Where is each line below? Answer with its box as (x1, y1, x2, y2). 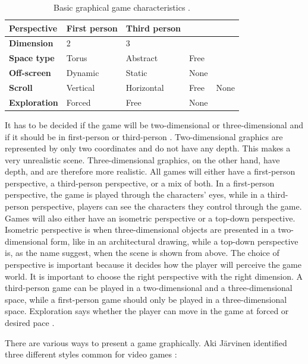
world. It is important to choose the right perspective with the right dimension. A (5, 270, 303, 282)
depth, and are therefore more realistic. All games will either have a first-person (5, 165, 296, 178)
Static (125, 67, 147, 79)
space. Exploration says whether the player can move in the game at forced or (5, 305, 289, 317)
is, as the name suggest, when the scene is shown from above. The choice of (5, 246, 279, 259)
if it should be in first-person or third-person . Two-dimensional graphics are (5, 130, 283, 143)
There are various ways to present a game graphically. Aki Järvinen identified (5, 336, 287, 349)
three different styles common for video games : (5, 348, 177, 360)
